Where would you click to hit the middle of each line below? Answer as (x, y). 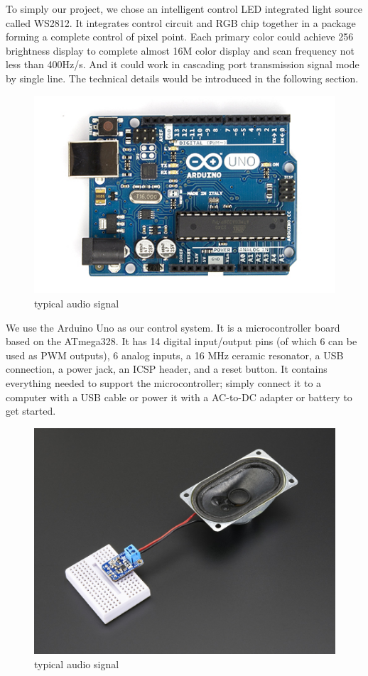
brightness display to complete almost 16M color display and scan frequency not (180, 50)
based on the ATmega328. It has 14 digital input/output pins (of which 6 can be (182, 341)
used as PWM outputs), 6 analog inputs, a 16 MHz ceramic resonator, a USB (175, 355)
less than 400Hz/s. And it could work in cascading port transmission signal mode (183, 64)
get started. (31, 411)
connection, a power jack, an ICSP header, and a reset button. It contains (167, 369)
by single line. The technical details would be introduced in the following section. (182, 78)
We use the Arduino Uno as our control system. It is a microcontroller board (173, 327)
